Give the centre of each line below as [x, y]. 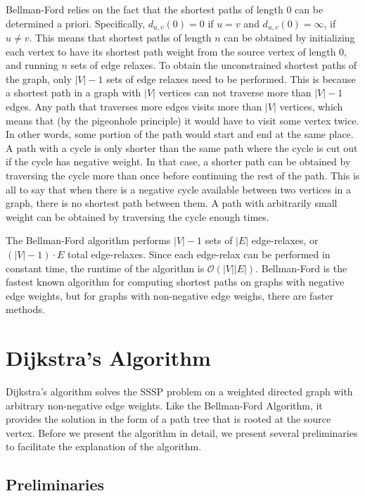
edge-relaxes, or [285, 240]
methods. [25, 309]
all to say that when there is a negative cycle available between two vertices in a [178, 189]
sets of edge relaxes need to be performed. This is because [231, 78]
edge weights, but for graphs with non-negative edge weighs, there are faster [169, 295]
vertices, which [311, 107]
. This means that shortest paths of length [120, 38]
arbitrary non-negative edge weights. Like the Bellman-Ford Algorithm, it [164, 405]
